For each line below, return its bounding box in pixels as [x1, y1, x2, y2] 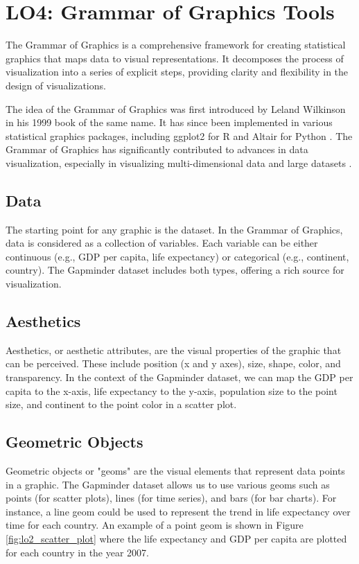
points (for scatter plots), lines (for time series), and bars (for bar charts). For [6, 491, 337, 505]
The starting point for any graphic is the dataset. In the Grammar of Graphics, [6, 222, 343, 236]
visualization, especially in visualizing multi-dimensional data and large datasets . [6, 155, 352, 170]
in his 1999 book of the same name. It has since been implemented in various [6, 115, 333, 130]
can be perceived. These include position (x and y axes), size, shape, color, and [6, 356, 341, 371]
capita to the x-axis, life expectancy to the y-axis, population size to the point [6, 383, 338, 398]
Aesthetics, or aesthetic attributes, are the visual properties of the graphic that [6, 342, 342, 357]
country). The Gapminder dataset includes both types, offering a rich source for [6, 263, 344, 277]
